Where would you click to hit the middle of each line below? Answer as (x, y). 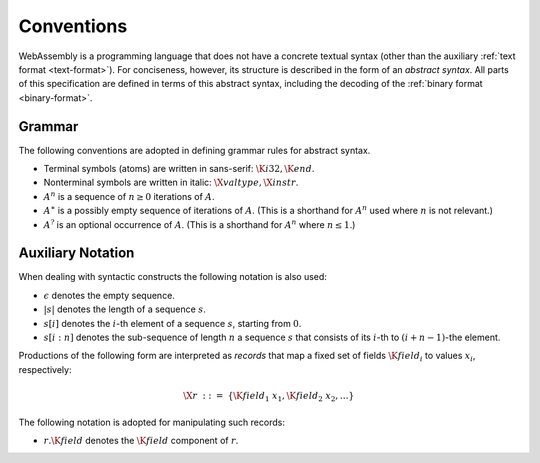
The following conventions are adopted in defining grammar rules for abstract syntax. (194, 150)
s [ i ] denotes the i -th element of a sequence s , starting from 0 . (172, 323)
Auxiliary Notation (76, 253)
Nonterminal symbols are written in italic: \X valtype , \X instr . (171, 182)
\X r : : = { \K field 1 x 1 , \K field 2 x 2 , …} (269, 397)
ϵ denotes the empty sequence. (109, 295)
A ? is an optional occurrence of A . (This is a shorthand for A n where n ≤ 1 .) (199, 223)
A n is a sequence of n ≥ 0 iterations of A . (129, 196)
